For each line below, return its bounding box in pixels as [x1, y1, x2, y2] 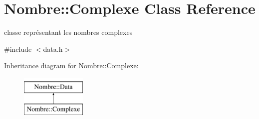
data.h [43, 43, 63, 54]
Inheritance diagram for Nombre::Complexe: [4, 60, 139, 71]
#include [4, 43, 32, 54]
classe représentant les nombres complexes [4, 27, 133, 37]
